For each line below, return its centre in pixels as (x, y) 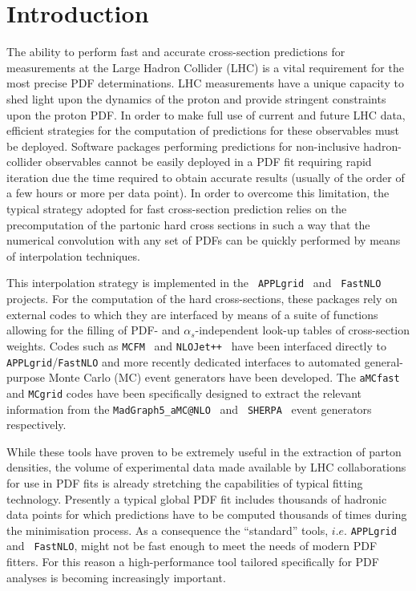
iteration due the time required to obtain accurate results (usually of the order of (206, 177)
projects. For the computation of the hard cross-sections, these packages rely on (202, 299)
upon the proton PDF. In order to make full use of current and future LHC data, (206, 114)
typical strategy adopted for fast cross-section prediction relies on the (177, 209)
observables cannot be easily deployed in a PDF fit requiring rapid (209, 162)
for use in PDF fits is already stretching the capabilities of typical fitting (185, 482)
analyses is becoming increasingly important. (116, 577)
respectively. (36, 425)
